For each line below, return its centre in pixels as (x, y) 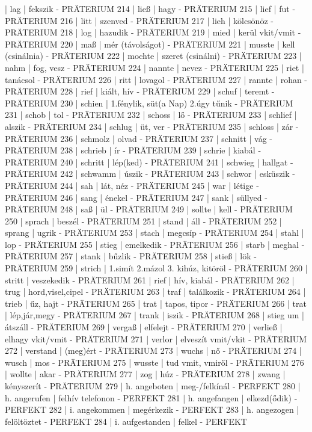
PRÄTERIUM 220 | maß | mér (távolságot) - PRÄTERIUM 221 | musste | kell (150, 44)
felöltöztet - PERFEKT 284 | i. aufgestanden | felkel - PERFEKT (126, 421)
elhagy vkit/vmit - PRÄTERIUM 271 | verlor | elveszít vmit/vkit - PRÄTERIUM (156, 338)
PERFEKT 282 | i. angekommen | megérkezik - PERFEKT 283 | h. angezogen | (152, 409)
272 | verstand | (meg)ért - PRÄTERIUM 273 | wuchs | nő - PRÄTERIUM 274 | (153, 350)
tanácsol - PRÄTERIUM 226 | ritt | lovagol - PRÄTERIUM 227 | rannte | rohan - (156, 79)
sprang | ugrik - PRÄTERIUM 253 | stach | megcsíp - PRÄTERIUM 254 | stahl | (154, 233)
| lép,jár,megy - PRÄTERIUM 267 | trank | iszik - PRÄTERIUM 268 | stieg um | (154, 315)
